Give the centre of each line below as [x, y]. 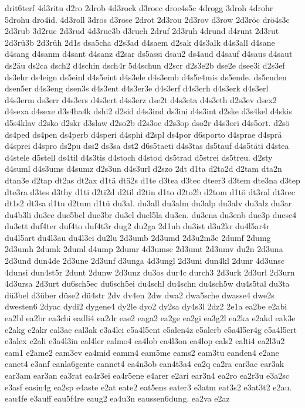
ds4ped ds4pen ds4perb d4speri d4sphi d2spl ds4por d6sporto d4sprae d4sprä [143, 134]
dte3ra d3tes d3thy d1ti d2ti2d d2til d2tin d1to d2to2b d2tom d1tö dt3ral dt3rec [150, 191]
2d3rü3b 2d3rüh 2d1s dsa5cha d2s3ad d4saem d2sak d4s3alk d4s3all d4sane [140, 42]
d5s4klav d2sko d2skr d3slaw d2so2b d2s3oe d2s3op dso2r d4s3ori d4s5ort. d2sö [147, 122]
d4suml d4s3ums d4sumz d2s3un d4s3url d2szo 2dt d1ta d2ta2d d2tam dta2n [143, 169]
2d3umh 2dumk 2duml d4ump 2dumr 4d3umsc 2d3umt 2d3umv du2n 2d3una [144, 249]
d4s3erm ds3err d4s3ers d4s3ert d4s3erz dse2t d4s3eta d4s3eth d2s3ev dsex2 [141, 99]
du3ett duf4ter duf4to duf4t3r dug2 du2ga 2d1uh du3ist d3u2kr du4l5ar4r [137, 226]
